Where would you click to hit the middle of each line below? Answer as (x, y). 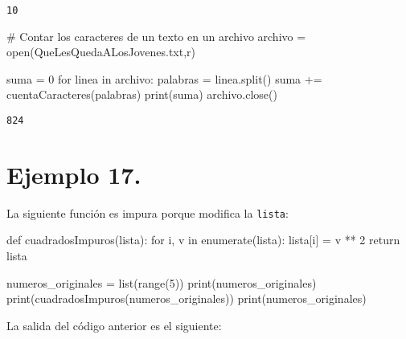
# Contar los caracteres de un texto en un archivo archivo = (156, 36)
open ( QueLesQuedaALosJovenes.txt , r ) (101, 52)
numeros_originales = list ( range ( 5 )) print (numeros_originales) (162, 282)
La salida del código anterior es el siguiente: (114, 325)
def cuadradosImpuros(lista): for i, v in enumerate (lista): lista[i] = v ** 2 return (203, 240)
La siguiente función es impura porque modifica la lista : (148, 212)
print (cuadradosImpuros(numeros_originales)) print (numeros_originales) (187, 298)
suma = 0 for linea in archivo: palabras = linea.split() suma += (164, 78)
